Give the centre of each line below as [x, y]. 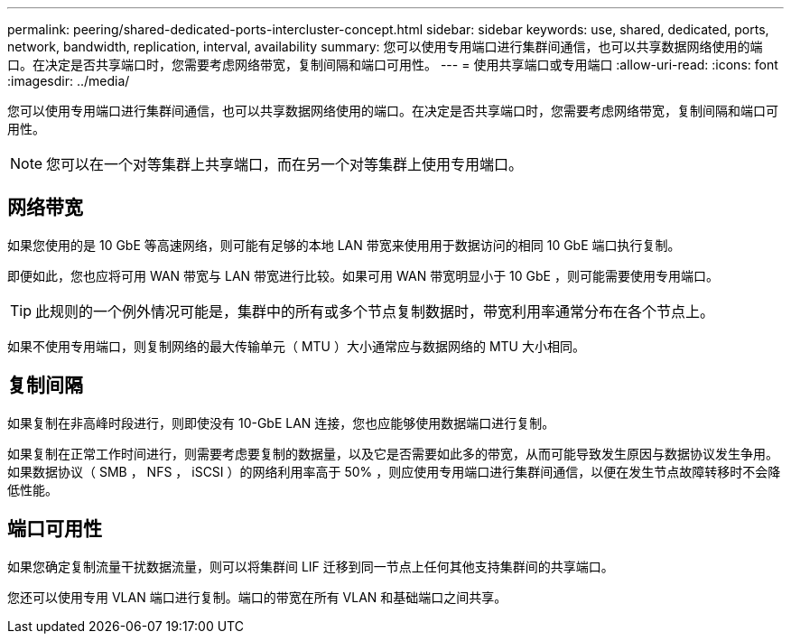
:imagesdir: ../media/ [69, 81]
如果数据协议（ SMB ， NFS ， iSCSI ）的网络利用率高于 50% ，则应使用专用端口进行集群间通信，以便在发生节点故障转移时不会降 [394, 471]
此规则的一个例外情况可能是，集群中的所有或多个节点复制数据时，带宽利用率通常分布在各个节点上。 [375, 311]
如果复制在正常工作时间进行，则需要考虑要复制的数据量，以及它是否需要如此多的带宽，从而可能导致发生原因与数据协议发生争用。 [393, 453]
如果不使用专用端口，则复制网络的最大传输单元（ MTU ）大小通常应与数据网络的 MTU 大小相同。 [296, 346]
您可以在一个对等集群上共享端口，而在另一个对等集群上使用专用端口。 [285, 164]
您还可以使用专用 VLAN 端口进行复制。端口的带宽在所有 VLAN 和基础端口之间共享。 [257, 597]
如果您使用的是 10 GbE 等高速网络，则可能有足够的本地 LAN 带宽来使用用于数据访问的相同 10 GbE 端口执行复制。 [344, 245]
